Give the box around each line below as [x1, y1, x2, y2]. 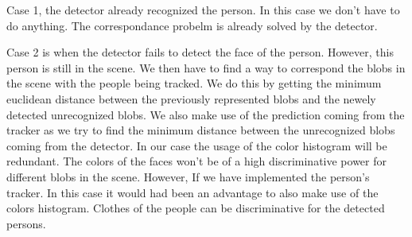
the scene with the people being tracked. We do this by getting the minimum [6, 75, 382, 91]
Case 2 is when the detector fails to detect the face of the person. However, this [6, 44, 394, 60]
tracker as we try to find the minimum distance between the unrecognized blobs [6, 122, 395, 138]
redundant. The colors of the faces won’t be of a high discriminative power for [6, 153, 387, 169]
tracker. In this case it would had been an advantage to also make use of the [6, 184, 379, 200]
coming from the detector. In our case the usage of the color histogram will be [6, 137, 387, 153]
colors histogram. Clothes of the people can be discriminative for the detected [6, 200, 385, 216]
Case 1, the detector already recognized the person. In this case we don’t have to [6, 2, 400, 17]
